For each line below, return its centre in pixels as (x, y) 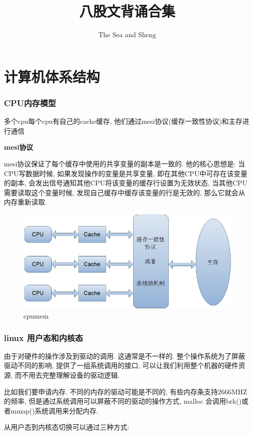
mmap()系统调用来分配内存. (54, 410)
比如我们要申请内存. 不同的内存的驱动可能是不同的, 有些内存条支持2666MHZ (126, 391)
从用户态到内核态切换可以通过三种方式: (67, 427)
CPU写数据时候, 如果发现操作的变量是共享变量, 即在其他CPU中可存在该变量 (126, 173)
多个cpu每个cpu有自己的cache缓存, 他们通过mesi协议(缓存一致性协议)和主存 (123, 121)
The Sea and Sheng (127, 34)
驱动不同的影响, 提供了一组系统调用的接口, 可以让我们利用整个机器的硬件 (121, 365)
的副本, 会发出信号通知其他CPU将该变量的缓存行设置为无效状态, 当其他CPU (126, 183)
